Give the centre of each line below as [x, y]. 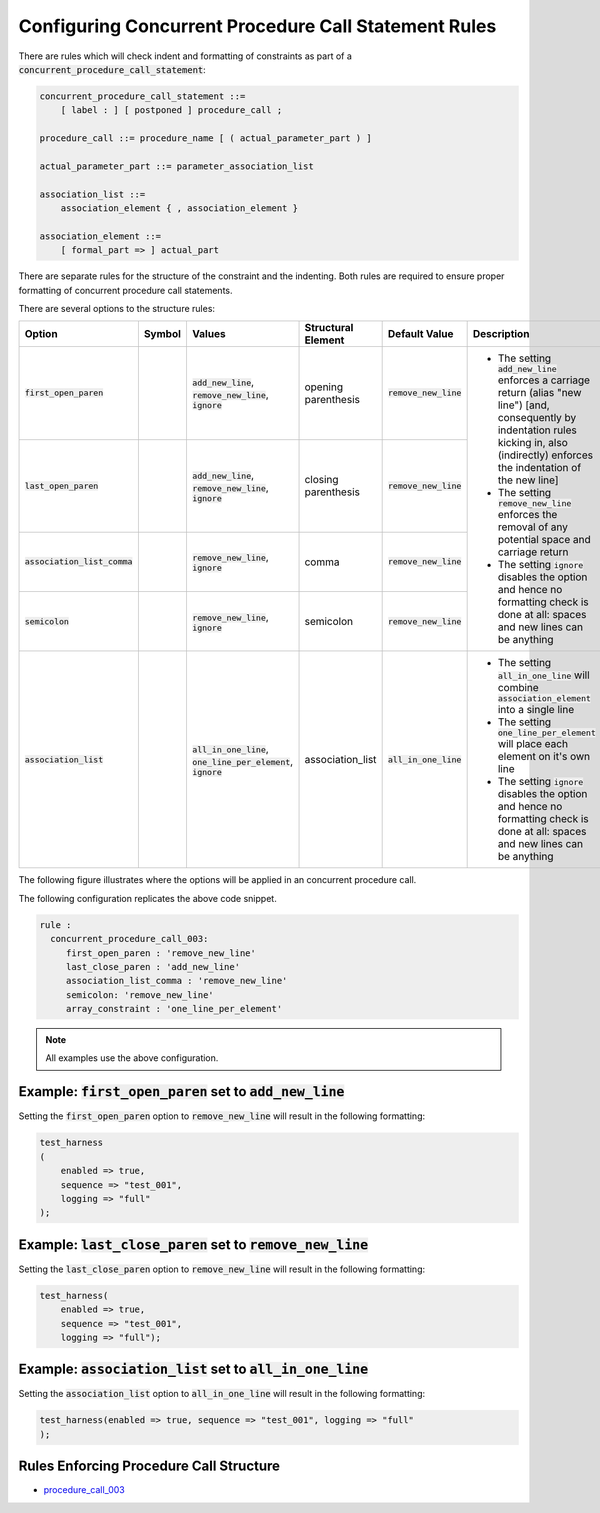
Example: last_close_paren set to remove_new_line [193, 1244]
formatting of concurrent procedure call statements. [125, 290]
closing [321, 480]
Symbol [162, 334]
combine [518, 688]
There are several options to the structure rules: [116, 308]
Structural [329, 328]
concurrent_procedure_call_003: [129, 939]
